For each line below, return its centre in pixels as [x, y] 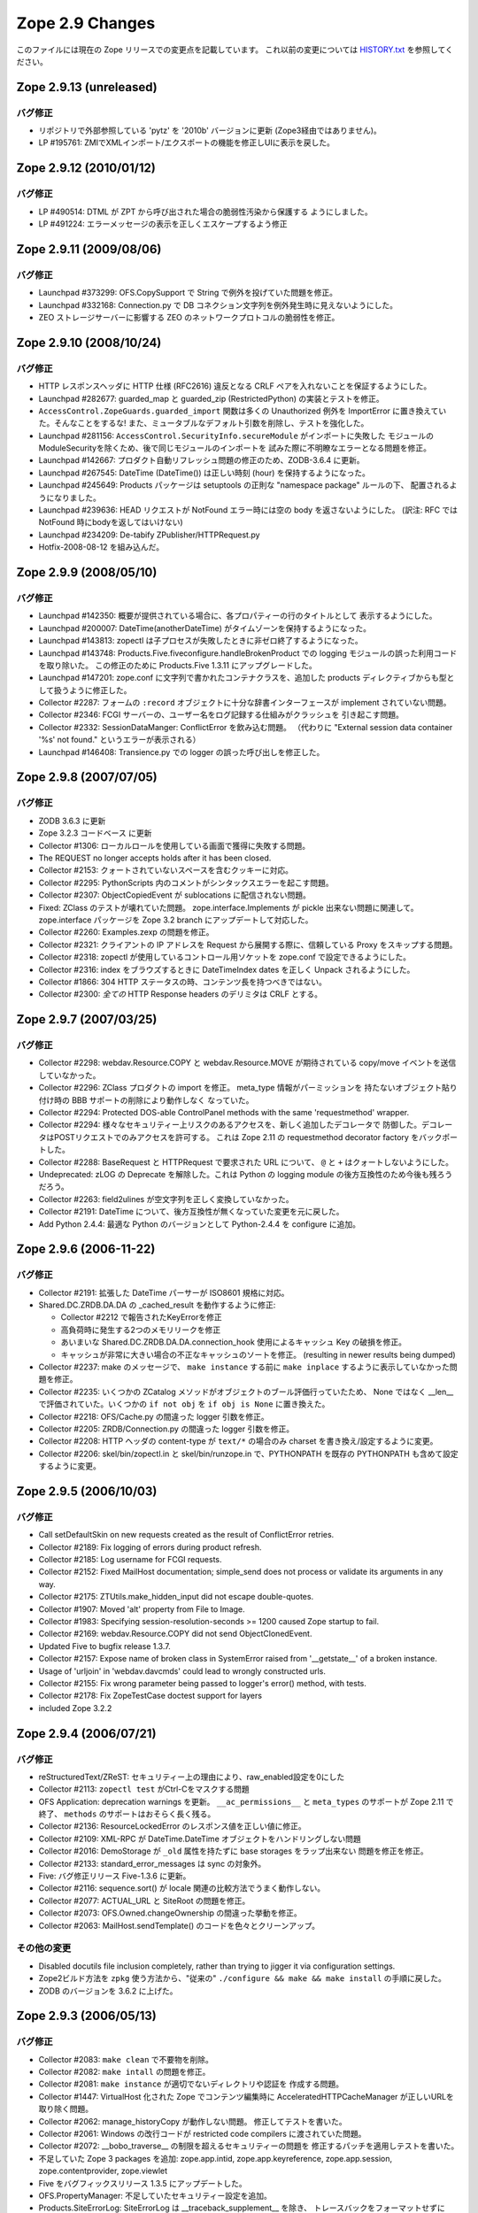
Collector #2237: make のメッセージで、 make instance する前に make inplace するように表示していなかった [244, 1367]
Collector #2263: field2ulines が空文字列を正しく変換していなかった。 [166, 1199]
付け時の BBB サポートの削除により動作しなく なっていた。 [146, 1100]
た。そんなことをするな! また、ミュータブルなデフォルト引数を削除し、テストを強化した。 [204, 423]
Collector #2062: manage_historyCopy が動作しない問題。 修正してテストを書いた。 [193, 2121]
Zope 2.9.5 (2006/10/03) [87, 1491]
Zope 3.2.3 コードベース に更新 [95, 833]
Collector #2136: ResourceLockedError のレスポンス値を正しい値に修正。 [172, 1826]
